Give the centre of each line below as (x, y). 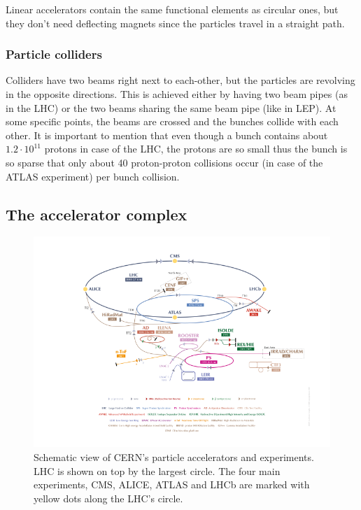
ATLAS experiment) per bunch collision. (93, 176)
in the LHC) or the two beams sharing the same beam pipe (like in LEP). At (171, 107)
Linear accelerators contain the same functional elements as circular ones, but (172, 9)
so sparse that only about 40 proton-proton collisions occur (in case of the (164, 162)
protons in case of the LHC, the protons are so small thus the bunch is (196, 149)
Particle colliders (54, 54)
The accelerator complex (97, 214)
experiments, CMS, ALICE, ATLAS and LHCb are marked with (172, 484)
